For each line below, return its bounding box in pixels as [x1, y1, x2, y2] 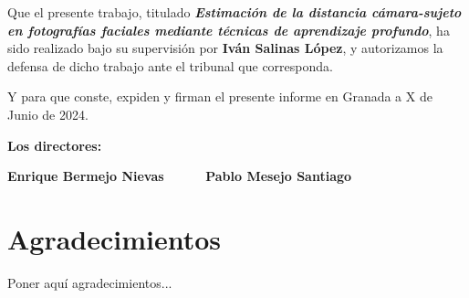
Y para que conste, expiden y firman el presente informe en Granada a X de [7, 87, 433, 106]
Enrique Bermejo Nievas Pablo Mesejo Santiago [7, 166, 352, 186]
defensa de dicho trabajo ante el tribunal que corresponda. [7, 56, 333, 75]
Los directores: [7, 135, 102, 154]
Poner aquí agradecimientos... [7, 272, 172, 292]
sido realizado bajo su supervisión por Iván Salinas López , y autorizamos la [7, 38, 443, 58]
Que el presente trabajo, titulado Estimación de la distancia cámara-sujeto [7, 3, 462, 21]
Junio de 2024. [7, 104, 89, 123]
